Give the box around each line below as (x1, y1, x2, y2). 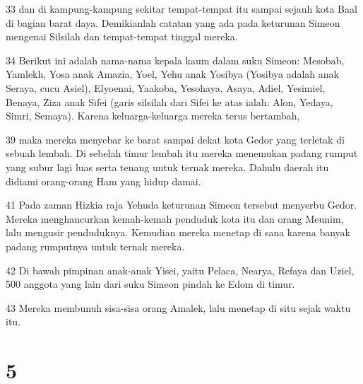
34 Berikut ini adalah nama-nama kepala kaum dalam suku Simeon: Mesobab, (6, 52, 345, 67)
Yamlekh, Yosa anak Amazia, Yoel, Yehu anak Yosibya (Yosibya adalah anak (6, 66, 339, 81)
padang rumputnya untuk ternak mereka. (6, 238, 185, 253)
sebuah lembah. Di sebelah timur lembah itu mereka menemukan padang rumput (6, 146, 358, 161)
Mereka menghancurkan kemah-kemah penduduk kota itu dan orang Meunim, (6, 211, 344, 226)
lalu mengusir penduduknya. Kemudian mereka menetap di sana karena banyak (6, 225, 350, 240)
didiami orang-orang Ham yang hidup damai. (6, 173, 201, 188)
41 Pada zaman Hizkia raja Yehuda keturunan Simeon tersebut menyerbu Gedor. (6, 197, 357, 212)
